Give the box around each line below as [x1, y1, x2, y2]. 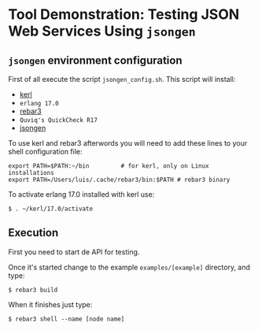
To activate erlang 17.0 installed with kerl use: [8, 190, 155, 198]
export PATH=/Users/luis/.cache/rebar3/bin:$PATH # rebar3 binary [8, 176, 230, 184]
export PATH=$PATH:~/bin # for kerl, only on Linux [8, 162, 210, 170]
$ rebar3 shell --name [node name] [8, 315, 125, 323]
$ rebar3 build [8, 286, 58, 294]
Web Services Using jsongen [8, 22, 197, 40]
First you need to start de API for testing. [8, 247, 140, 257]
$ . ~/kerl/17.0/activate [8, 205, 93, 213]
